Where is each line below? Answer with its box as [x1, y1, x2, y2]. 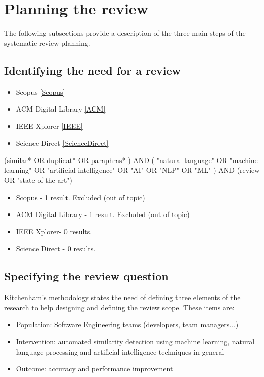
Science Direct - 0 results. [16, 243, 96, 254]
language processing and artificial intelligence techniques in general [16, 346, 224, 357]
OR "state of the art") [4, 175, 73, 185]
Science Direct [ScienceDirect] [16, 138, 109, 148]
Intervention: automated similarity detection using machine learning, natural [16, 336, 255, 347]
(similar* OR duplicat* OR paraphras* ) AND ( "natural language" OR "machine [4, 154, 258, 165]
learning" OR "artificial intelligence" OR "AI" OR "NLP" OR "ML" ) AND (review [4, 165, 260, 175]
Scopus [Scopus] [16, 86, 65, 97]
